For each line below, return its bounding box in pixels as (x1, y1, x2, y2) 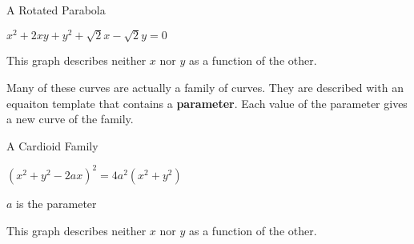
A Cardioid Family (6, 137, 98, 154)
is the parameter (16, 194, 97, 211)
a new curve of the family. (6, 110, 134, 127)
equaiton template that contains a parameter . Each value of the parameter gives (6, 94, 408, 111)
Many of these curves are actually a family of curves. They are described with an (6, 79, 404, 96)
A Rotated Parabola (6, 2, 106, 18)
